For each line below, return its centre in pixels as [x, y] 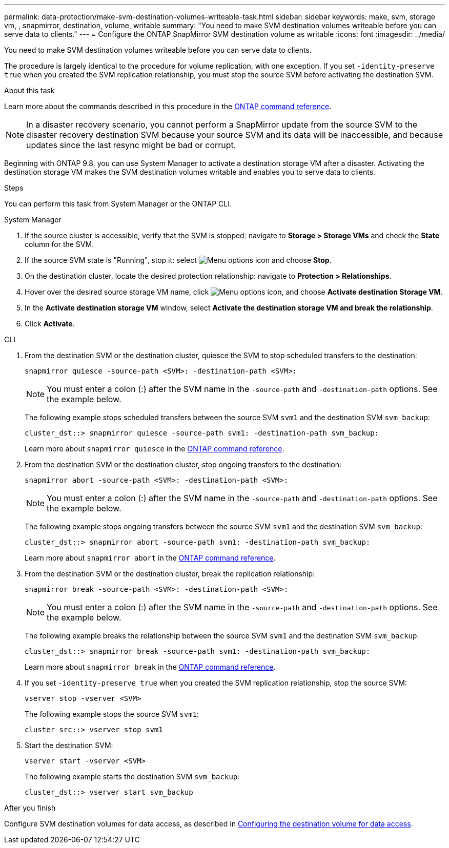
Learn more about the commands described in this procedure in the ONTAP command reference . [168, 106]
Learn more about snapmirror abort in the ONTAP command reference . [150, 558]
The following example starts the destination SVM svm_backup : [132, 777]
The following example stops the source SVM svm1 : [112, 714]
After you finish [30, 808]
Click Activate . [50, 324]
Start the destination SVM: [69, 745]
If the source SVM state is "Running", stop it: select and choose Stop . [178, 260]
